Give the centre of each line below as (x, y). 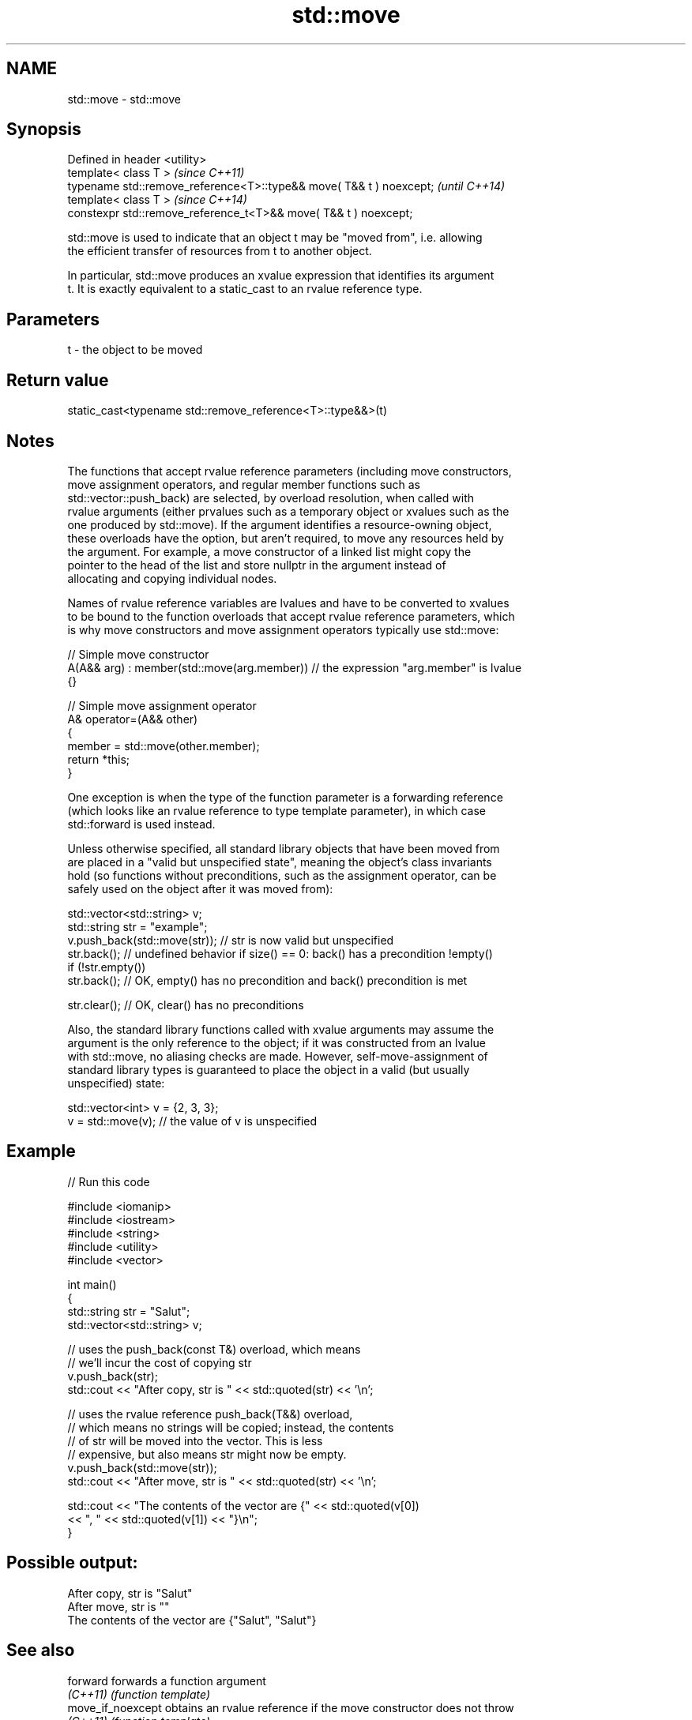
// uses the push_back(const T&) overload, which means (214, 1349)
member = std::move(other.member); (164, 745)
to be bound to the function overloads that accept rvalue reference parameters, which (291, 616)
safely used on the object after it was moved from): (200, 888)
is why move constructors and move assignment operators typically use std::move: (283, 629)
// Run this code (109, 1181)
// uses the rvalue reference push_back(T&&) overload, (210, 1414)
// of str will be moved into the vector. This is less (195, 1440)
